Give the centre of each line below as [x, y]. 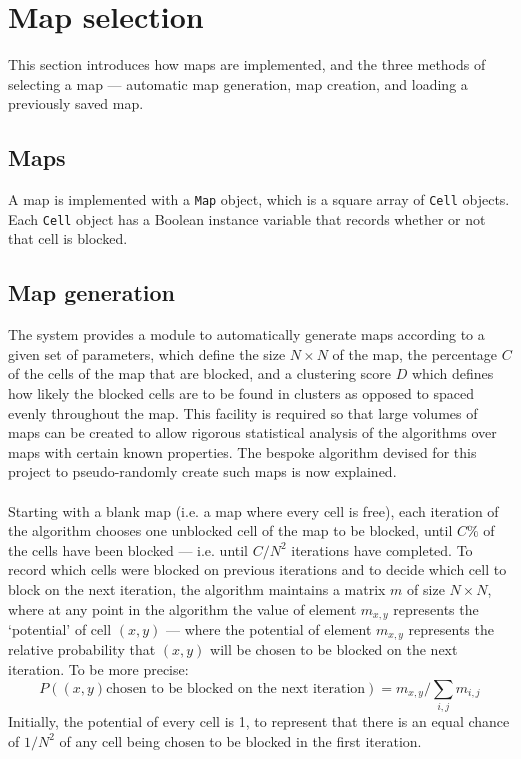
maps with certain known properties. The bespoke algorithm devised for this [242, 451]
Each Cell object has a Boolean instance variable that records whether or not [247, 218]
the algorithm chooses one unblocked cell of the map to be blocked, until [230, 530]
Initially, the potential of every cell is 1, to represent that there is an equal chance [259, 720]
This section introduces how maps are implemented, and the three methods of [247, 64]
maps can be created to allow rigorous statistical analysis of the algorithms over [252, 432]
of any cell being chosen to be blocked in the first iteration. [240, 740]
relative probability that [82, 649]
